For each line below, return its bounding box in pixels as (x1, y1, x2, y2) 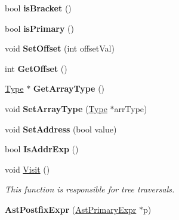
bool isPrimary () (5, 22, 74, 34)
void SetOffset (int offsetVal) (5, 42, 115, 55)
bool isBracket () (5, 2, 72, 14)
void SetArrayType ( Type (5, 102, 107, 114)
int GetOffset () (5, 62, 67, 74)
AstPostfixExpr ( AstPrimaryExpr (5, 203, 137, 215)
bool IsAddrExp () (5, 143, 79, 155)
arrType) (114, 102, 147, 114)
